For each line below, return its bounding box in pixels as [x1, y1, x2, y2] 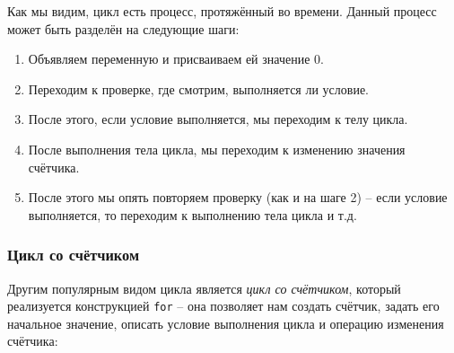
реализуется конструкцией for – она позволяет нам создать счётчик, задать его [7, 296, 440, 315]
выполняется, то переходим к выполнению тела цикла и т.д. [28, 205, 357, 224]
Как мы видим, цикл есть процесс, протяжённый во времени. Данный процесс [7, 2, 437, 20]
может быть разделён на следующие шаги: [7, 19, 240, 38]
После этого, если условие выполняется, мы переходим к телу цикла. [28, 110, 408, 128]
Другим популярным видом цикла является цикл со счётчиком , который [7, 278, 401, 297]
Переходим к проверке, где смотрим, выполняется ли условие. [28, 79, 370, 98]
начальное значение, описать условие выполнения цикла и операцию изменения [7, 313, 444, 332]
